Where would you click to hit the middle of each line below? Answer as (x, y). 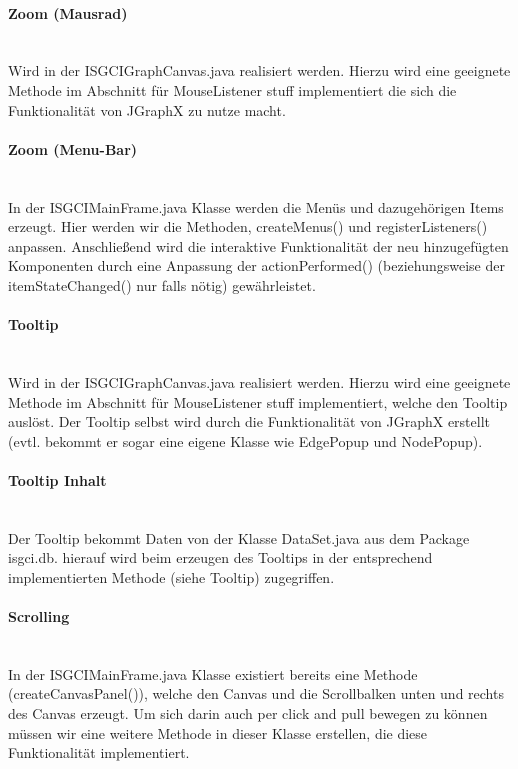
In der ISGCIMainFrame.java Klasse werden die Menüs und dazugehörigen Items (256, 206)
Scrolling (39, 616)
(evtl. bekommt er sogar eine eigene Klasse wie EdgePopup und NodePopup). (245, 440)
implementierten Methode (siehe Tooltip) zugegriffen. (171, 576)
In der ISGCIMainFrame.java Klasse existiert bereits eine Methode (213, 673)
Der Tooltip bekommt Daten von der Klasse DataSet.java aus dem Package (239, 537)
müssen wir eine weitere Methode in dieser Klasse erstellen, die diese (218, 732)
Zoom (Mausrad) (68, 12)
